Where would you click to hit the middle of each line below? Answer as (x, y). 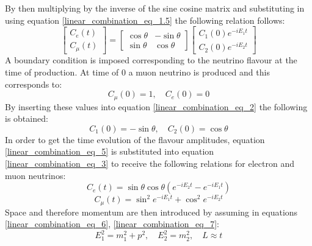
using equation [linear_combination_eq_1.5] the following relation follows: (145, 20)
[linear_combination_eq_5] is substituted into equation (110, 151)
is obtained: (27, 118)
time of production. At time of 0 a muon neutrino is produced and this (137, 72)
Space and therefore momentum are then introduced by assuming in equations (151, 212)
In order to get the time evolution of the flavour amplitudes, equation (135, 139)
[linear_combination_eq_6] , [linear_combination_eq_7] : (112, 224)
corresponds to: (34, 84)
